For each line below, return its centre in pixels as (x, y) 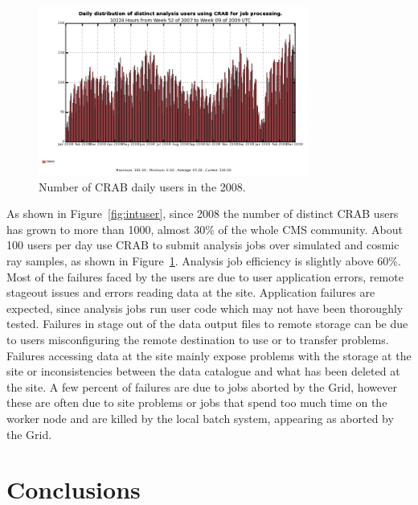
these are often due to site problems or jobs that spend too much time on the (197, 402)
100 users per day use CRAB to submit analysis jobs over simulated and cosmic (203, 245)
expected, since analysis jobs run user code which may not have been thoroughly (205, 308)
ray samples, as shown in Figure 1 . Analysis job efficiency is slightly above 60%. (204, 260)
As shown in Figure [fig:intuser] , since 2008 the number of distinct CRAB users (203, 213)
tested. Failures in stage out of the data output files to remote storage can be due (207, 324)
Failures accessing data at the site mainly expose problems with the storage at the (209, 355)
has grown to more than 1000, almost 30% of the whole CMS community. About (205, 229)
